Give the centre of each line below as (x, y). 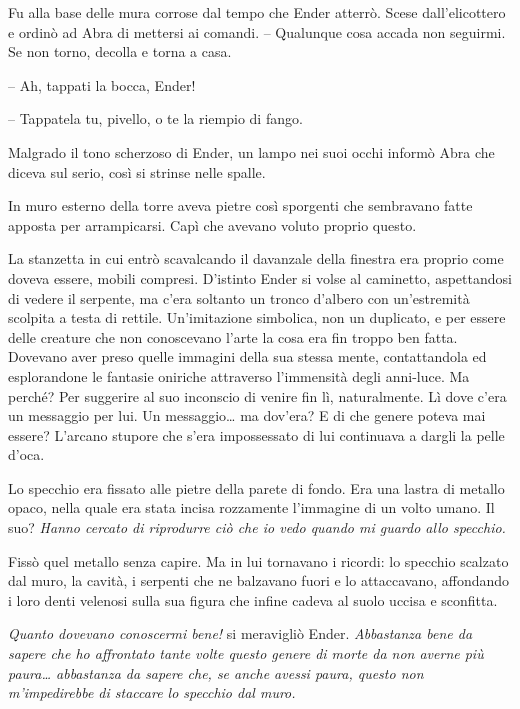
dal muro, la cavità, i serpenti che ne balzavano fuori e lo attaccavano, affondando (259, 580)
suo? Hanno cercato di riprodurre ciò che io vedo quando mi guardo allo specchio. (257, 527)
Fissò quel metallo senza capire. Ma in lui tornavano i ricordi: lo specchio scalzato (258, 560)
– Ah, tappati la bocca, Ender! (102, 84)
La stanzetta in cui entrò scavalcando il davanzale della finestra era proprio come (256, 258)
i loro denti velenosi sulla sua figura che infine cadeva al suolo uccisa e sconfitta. (253, 599)
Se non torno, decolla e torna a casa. (120, 51)
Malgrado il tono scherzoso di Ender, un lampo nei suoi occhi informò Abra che (251, 151)
